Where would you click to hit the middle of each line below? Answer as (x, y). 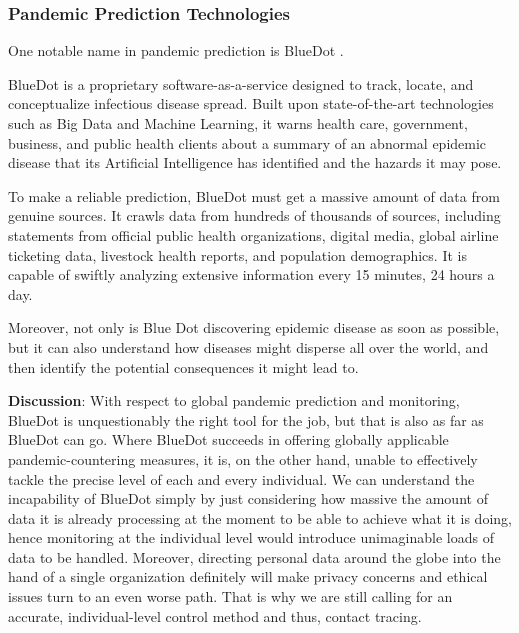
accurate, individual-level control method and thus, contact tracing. (215, 615)
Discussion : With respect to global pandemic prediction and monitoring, (234, 400)
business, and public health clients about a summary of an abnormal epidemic (247, 142)
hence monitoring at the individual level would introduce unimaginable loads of (251, 537)
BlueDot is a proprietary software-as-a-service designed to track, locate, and (241, 83)
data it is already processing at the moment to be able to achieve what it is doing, (260, 517)
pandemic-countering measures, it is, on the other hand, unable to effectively (243, 458)
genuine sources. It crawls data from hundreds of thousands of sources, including (254, 215)
